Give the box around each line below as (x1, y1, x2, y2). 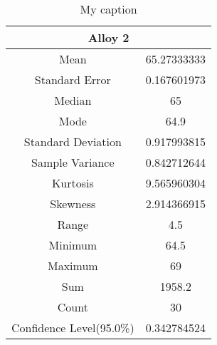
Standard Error (34, 71, 111, 88)
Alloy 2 (88, 29, 129, 46)
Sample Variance (31, 154, 115, 170)
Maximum (47, 257, 98, 274)
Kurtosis (51, 175, 94, 191)
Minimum (48, 237, 97, 253)
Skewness (50, 195, 96, 212)
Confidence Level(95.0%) (11, 319, 134, 336)
